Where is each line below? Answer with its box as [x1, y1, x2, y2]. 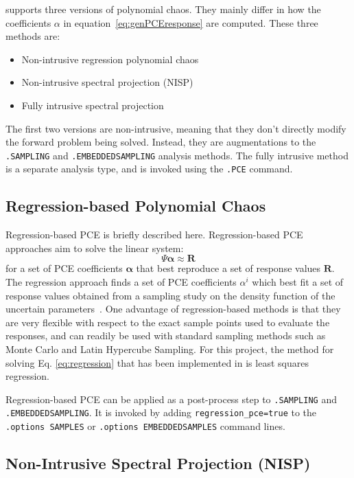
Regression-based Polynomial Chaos [5, 195, 266, 216]
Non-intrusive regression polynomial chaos [21, 52, 199, 66]
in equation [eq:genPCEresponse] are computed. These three [63, 15, 318, 30]
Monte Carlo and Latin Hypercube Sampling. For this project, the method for [5, 342, 334, 356]
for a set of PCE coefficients [5, 261, 123, 275]
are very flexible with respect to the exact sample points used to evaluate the [5, 315, 330, 329]
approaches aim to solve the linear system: [5, 240, 184, 255]
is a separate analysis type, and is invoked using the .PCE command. [5, 161, 293, 176]
